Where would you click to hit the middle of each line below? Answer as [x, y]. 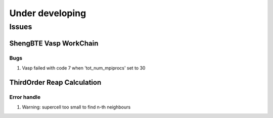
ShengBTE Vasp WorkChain [54, 43]
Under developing [48, 13]
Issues [21, 27]
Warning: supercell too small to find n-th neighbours [76, 107]
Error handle [25, 97]
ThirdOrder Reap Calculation [55, 82]
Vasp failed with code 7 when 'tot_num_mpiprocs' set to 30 [84, 68]
